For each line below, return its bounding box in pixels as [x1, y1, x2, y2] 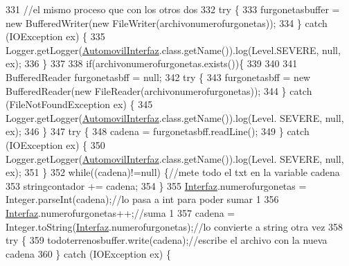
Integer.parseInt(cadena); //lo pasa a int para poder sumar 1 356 [6, 192, 279, 206]
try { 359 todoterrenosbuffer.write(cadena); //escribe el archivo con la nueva [6, 233, 328, 247]
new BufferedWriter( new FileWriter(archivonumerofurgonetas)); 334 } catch [6, 15, 328, 30]
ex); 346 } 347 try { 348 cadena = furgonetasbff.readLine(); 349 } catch [6, 124, 310, 139]
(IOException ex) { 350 [6, 137, 105, 152]
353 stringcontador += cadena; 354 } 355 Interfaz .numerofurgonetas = [6, 178, 307, 193]
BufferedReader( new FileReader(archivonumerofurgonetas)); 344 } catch [6, 83, 312, 98]
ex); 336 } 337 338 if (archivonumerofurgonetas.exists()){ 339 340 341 [6, 56, 298, 71]
